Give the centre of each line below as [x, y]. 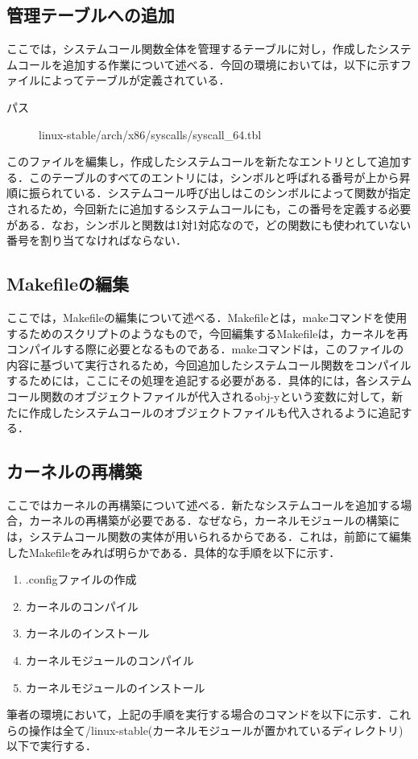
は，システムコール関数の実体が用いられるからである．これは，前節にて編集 [209, 536]
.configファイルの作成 [81, 579]
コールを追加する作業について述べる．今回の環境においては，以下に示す [209, 64]
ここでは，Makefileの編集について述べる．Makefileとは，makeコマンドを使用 [207, 317]
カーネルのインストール [87, 633]
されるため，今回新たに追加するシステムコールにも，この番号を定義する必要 [209, 208]
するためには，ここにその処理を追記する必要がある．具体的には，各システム [209, 380]
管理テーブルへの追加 [91, 15]
